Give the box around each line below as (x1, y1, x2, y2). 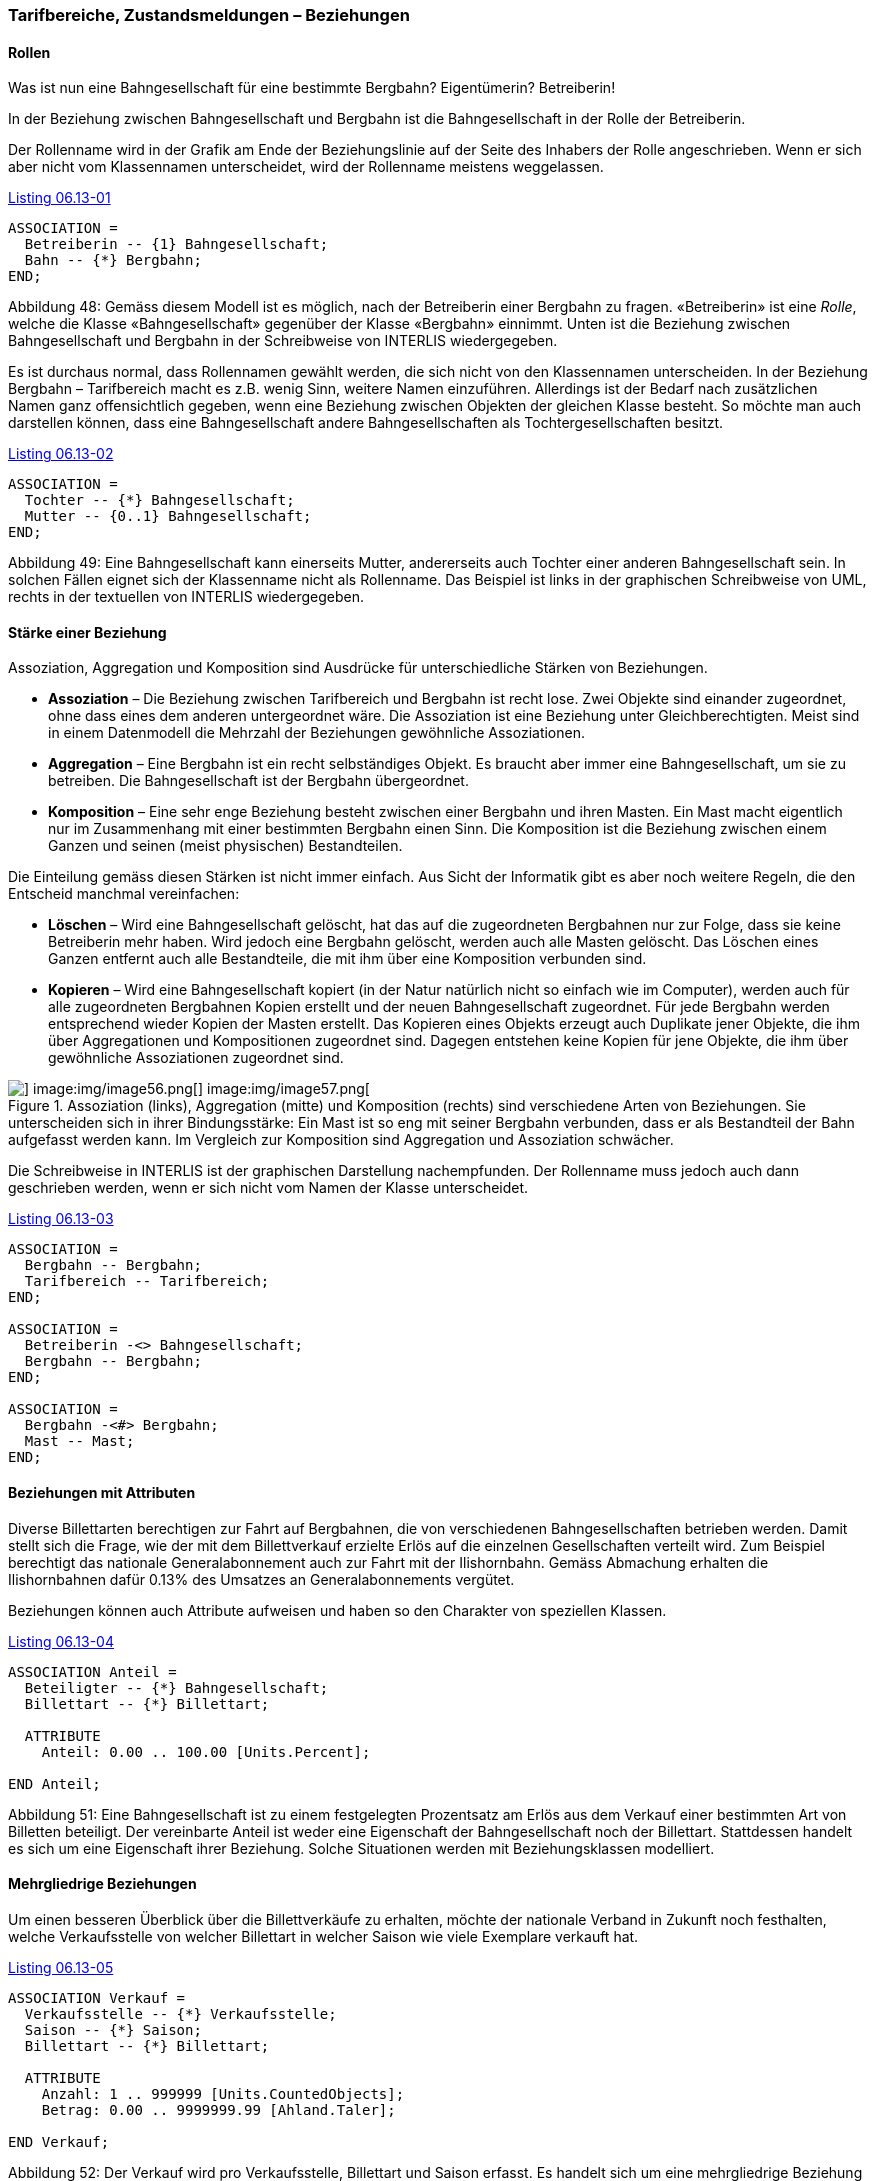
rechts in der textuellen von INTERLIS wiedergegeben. (8, 588, 365, 606)
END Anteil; (8, 1775, 101, 1792)
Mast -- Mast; (24, 1433, 135, 1450)
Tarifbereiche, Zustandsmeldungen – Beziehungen (8, 5, 410, 25)
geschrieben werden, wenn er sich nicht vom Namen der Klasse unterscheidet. (8, 1179, 529, 1197)
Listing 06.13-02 (8, 445, 114, 463)
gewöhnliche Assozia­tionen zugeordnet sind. (48, 1049, 344, 1067)
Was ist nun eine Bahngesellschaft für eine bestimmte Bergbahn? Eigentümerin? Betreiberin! (8, 79, 616, 97)
